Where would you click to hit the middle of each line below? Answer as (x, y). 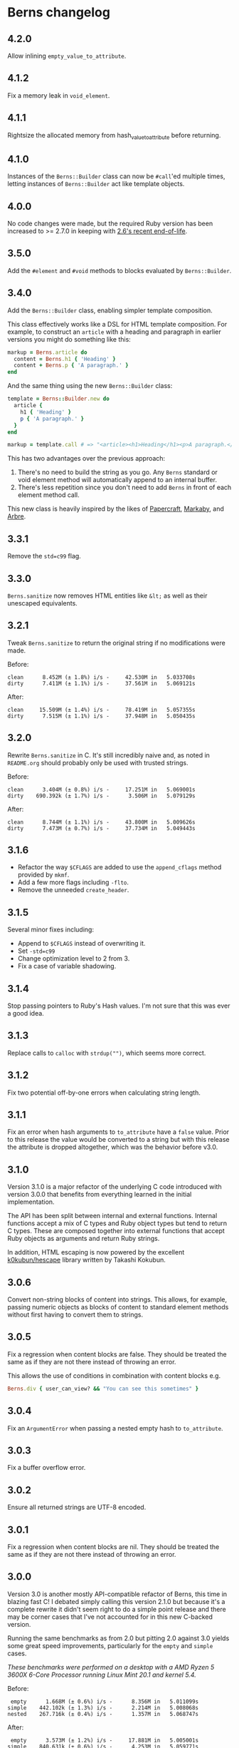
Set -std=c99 (36, 951)
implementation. (31, 1202)
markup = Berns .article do (47, 352)
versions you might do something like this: (69, 339)
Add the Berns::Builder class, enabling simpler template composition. (110, 310)
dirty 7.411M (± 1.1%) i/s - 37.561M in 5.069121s (101, 683)
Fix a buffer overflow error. (47, 1468)
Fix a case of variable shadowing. (67, 966)
